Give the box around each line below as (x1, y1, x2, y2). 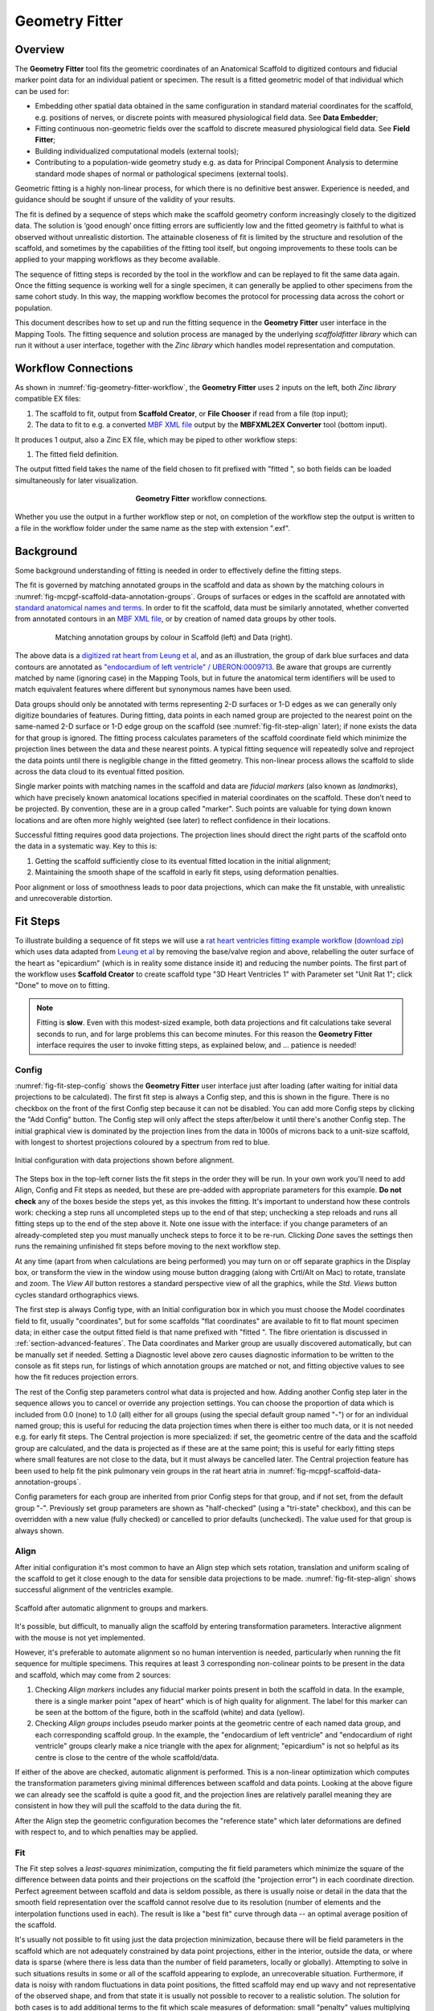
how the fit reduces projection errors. (14, 1372, 139, 1382)
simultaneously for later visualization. (14, 475, 138, 485)
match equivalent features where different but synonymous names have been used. (14, 685, 293, 694)
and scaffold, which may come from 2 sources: (14, 1670, 171, 1680)
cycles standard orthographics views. (14, 1289, 140, 1299)
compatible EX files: (14, 394, 81, 404)
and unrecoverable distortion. (14, 893, 113, 903)
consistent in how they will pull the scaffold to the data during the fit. (14, 1801, 242, 1811)
